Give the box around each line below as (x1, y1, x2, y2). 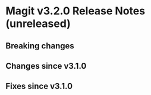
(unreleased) (5, 17, 71, 30)
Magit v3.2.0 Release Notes (5, 4, 146, 18)
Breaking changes (5, 41, 75, 51)
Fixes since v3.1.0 (5, 81, 73, 91)
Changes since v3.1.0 (5, 61, 87, 71)
